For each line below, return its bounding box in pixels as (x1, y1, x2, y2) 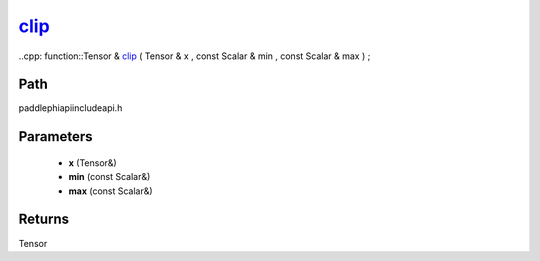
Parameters (18, 128, 93, 145)
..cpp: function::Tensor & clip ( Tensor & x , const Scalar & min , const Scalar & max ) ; (18, 50, 371, 62)
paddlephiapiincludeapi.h (18, 102, 123, 114)
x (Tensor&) (68, 156, 117, 169)
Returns (18, 211, 70, 228)
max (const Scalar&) (68, 185, 154, 197)
